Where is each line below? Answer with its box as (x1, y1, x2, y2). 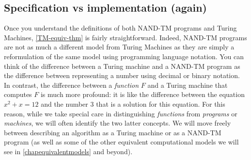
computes (4, 89, 32, 99)
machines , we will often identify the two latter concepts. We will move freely (4, 118, 231, 128)
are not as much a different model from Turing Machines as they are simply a (4, 42, 235, 52)
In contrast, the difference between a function (4, 80, 139, 90)
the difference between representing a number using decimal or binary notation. (4, 70, 240, 80)
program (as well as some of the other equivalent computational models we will (4, 137, 239, 147)
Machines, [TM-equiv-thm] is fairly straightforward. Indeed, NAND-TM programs (4, 32, 247, 42)
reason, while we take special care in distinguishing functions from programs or (4, 108, 237, 118)
